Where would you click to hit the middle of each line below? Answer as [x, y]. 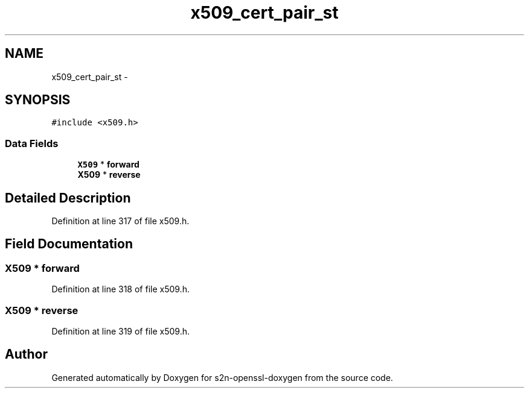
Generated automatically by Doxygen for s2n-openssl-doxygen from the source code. [222, 377]
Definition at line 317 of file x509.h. [120, 221]
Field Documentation [69, 244]
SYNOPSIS [38, 100]
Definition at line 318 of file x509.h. [120, 289]
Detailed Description [68, 198]
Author [26, 354]
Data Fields [32, 143]
